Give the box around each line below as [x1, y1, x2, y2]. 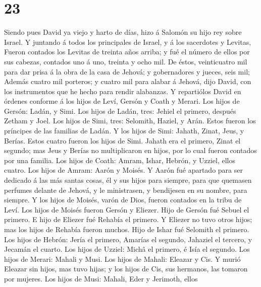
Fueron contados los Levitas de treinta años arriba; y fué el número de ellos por [4, 46, 250, 57]
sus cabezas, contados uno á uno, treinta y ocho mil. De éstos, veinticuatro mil [4, 56, 247, 66]
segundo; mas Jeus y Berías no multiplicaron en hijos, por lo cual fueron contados [4, 145, 257, 156]
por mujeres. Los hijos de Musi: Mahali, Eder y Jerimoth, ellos [4, 273, 198, 283]
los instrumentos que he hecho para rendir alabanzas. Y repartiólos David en [4, 86, 241, 96]
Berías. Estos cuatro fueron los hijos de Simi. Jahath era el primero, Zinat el [4, 135, 241, 146]
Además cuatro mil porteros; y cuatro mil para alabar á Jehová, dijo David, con [4, 76, 251, 87]
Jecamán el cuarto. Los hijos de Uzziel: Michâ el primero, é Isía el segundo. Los [4, 244, 250, 254]
